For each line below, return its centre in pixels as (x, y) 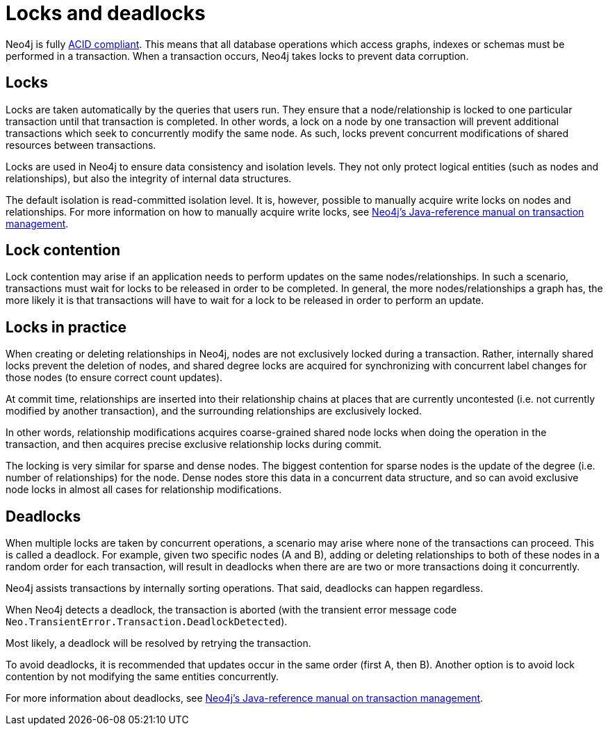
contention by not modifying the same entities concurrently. (142, 677)
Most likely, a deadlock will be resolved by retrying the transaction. (158, 643)
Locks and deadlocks (106, 13)
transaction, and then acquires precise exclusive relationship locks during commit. (194, 444)
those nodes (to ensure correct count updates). (114, 378)
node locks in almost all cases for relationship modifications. (144, 490)
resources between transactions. (81, 145)
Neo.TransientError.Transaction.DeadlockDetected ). (147, 622)
